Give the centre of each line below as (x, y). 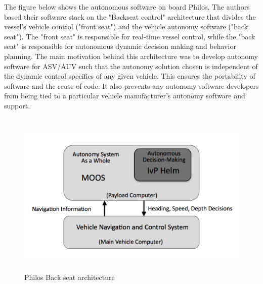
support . (17, 105)
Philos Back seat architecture (70, 277)
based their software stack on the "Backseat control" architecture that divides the (130, 16)
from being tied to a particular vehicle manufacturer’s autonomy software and (125, 96)
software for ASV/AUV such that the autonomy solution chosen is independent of (131, 66)
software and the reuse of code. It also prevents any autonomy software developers (131, 86)
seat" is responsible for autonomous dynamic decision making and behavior (120, 46)
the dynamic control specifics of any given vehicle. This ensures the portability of (130, 76)
